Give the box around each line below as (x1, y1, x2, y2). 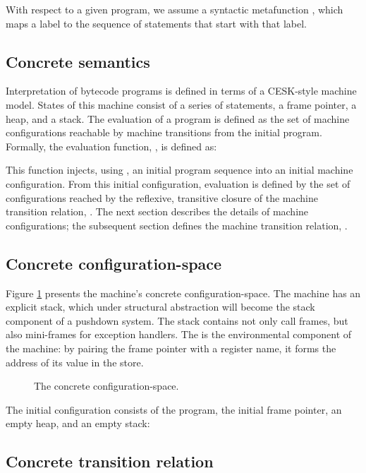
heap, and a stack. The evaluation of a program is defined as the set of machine (6, 111, 350, 126)
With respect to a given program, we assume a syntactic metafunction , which (6, 2, 343, 16)
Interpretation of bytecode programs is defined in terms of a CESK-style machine (6, 83, 357, 98)
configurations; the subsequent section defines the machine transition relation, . (6, 217, 348, 232)
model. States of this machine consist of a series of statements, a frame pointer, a (6, 97, 357, 112)
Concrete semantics (6, 50, 150, 72)
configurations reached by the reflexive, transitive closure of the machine (6, 190, 318, 205)
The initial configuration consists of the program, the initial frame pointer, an (6, 402, 342, 417)
